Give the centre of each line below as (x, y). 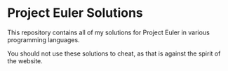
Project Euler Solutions (75, 13)
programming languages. (43, 39)
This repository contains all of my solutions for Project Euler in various (109, 32)
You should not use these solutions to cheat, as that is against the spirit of (114, 53)
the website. (25, 60)
